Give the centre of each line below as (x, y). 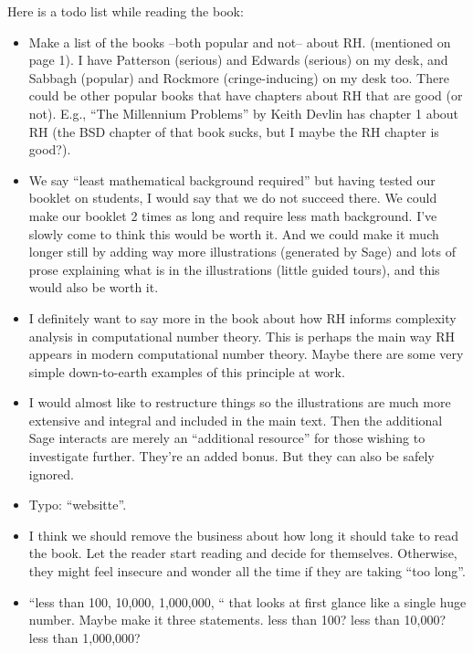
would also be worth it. (94, 287)
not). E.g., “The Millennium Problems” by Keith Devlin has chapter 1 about (244, 113)
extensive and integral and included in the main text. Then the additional (236, 420)
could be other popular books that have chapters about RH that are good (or (246, 95)
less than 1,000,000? (84, 637)
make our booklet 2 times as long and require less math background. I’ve (233, 215)
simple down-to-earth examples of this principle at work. (187, 371)
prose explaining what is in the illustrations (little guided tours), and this (234, 269)
